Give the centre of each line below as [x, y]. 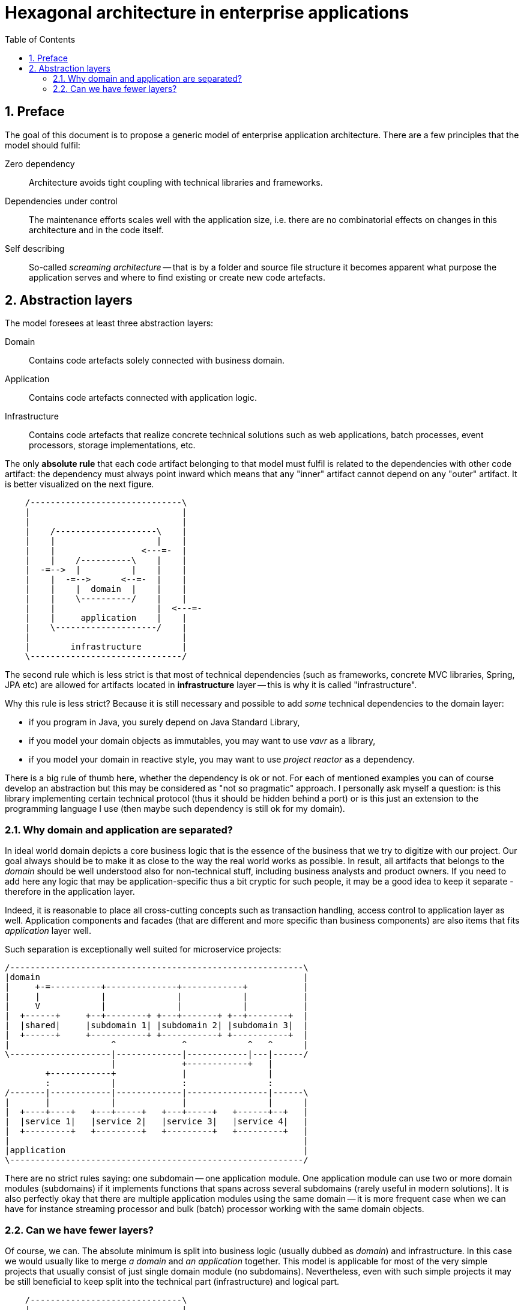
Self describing [35, 248]
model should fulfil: [43, 145]
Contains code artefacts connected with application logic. [143, 398]
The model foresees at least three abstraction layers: [109, 323]
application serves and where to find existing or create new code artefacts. [177, 277]
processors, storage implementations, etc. [112, 445]
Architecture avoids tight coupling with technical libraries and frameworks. [176, 182]
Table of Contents [40, 39]
